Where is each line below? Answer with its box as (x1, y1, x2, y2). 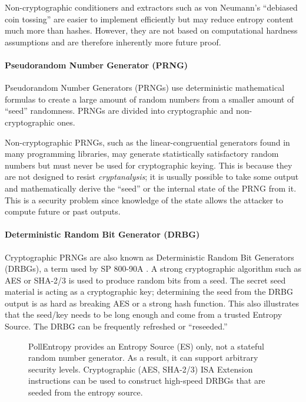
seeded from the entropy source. (28, 386, 143, 398)
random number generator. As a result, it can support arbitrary (28, 351, 258, 364)
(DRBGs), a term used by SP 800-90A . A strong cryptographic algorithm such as (5, 262, 301, 275)
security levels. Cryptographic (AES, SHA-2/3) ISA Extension (28, 363, 253, 375)
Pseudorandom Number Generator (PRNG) (5, 58, 188, 71)
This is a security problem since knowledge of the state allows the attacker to (5, 193, 284, 206)
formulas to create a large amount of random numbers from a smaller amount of (5, 93, 294, 105)
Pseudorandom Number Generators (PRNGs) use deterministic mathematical (5, 81, 285, 94)
